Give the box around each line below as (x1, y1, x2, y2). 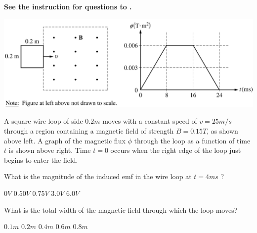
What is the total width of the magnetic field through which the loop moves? (4, 204, 238, 215)
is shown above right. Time (8, 145, 91, 155)
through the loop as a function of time (134, 135, 251, 145)
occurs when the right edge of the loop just (110, 145, 241, 155)
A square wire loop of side (4, 116, 83, 126)
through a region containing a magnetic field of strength (4, 125, 174, 136)
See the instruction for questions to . (4, 1, 132, 11)
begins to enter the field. (4, 154, 78, 165)
